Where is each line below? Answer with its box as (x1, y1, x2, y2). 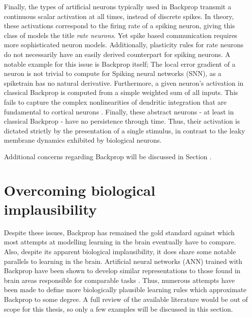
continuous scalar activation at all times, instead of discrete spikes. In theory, (4, 11, 234, 21)
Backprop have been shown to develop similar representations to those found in (4, 265, 241, 276)
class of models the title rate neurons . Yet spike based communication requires (4, 30, 237, 40)
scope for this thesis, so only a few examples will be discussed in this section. (4, 303, 233, 314)
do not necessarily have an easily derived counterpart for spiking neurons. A (4, 49, 231, 59)
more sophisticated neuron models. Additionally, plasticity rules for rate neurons (4, 39, 244, 50)
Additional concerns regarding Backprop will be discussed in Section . (4, 151, 212, 161)
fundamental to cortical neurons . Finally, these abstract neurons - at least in (4, 106, 234, 116)
